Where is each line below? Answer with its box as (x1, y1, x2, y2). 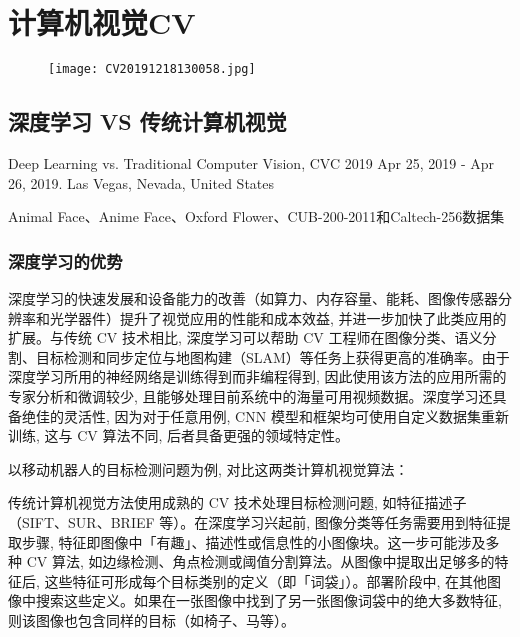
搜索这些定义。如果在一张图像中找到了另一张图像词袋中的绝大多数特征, (35, 590, 502, 611)
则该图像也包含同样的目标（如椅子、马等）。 (8, 609, 295, 630)
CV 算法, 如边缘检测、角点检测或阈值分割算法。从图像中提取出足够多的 (26, 551, 495, 572)
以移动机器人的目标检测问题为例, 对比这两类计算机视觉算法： (8, 458, 409, 479)
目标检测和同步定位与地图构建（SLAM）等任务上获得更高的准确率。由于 (35, 346, 510, 367)
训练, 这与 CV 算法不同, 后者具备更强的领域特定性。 (8, 425, 350, 446)
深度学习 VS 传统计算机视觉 (8, 106, 287, 137)
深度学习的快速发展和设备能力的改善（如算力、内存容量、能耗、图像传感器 (8, 287, 498, 308)
